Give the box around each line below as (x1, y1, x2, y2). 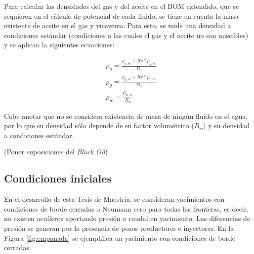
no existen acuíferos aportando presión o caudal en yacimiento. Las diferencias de (4, 213, 251, 223)
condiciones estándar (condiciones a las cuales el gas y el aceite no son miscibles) (4, 30, 249, 40)
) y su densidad (203, 120, 250, 131)
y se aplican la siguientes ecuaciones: (4, 39, 115, 50)
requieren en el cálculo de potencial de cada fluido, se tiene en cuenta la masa (4, 10, 239, 21)
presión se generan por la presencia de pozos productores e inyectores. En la (4, 222, 234, 233)
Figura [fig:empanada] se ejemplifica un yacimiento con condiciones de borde (4, 232, 235, 243)
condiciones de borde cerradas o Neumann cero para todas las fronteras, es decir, (4, 203, 249, 214)
